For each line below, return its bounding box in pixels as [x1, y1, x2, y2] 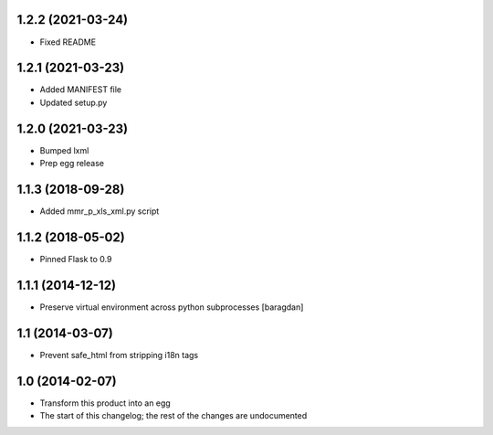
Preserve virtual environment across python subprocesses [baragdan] [39, 302, 304, 313]
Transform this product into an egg [39, 398, 171, 408]
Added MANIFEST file [39, 84, 122, 95]
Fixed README [39, 37, 96, 48]
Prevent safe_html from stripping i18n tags [39, 349, 199, 360]
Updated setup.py [39, 97, 108, 108]
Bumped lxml [39, 144, 89, 155]
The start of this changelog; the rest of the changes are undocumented [39, 410, 308, 421]
